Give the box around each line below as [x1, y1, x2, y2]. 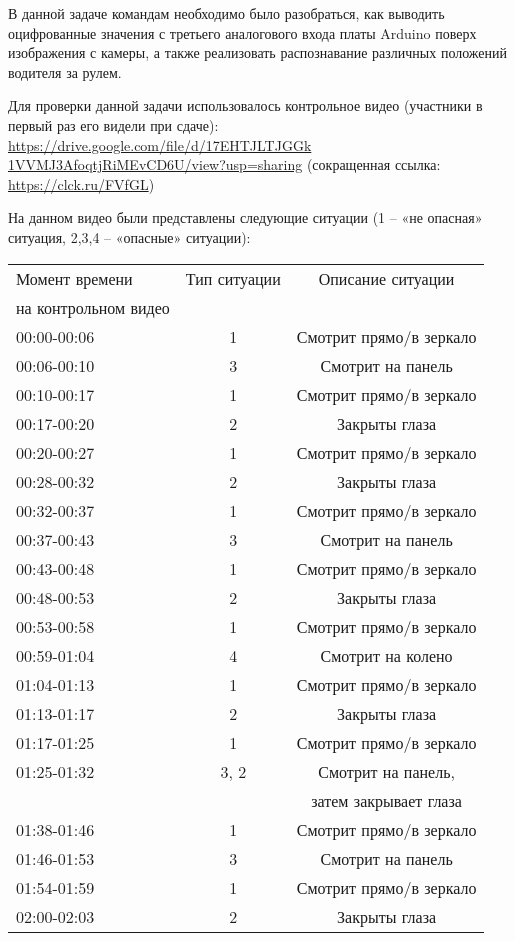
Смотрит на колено [320, 643, 453, 667]
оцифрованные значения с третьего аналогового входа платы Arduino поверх [8, 22, 477, 43]
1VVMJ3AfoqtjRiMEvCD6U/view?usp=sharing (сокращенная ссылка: [8, 154, 441, 175]
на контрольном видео [16, 295, 170, 319]
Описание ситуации [318, 266, 455, 290]
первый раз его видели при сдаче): [8, 114, 219, 135]
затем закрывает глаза [311, 788, 462, 812]
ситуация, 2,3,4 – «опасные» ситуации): [8, 226, 251, 247]
